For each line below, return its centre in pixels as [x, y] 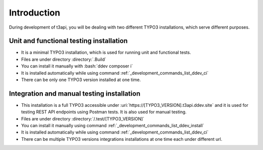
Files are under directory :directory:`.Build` [64, 59]
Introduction [35, 13]
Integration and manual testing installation [75, 93]
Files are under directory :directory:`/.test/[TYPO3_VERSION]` [83, 118]
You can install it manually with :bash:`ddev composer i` [77, 66]
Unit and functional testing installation [68, 41]
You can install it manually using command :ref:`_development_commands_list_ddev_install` [113, 126]
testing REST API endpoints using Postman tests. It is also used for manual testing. [104, 112]
